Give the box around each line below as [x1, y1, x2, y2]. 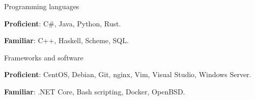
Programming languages [4, 1, 79, 11]
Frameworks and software [4, 52, 83, 62]
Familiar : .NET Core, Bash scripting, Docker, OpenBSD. [4, 86, 185, 96]
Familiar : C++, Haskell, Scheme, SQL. [4, 35, 129, 46]
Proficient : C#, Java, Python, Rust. [4, 18, 121, 28]
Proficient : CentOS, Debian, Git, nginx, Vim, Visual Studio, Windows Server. [4, 69, 251, 80]
